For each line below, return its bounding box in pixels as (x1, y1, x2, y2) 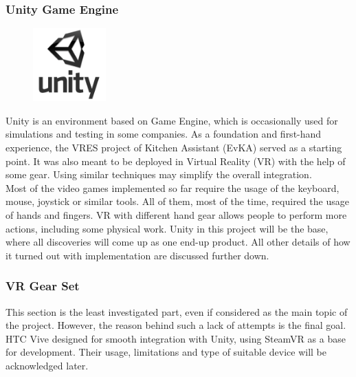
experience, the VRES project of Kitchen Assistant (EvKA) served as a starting (5, 140, 342, 154)
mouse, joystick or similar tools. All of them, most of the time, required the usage (5, 194, 349, 208)
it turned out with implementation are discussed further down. (5, 248, 269, 262)
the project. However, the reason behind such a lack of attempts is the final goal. (5, 318, 346, 332)
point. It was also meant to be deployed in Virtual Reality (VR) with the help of (5, 153, 346, 168)
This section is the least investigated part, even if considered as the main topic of (5, 304, 348, 319)
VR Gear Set (5, 277, 80, 294)
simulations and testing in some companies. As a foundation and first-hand (5, 127, 322, 141)
